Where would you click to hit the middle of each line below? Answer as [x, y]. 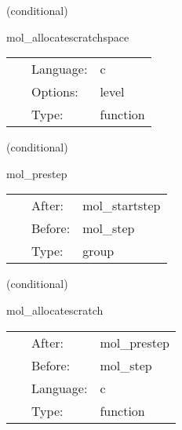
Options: [55, 92]
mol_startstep [122, 206]
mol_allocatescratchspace [68, 36]
